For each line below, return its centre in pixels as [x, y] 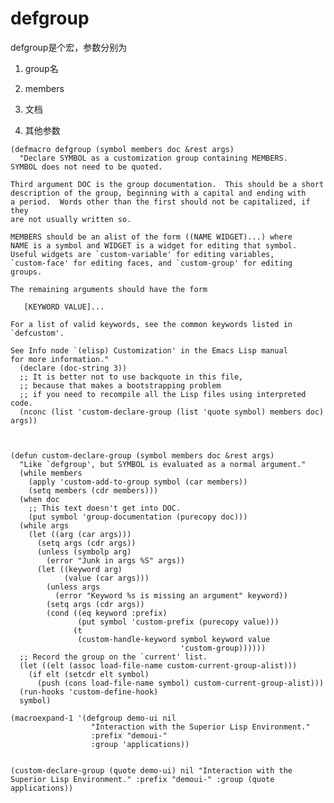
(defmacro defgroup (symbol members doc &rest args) [122, 149]
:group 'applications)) [140, 744]
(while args [44, 525]
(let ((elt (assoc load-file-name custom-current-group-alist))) [158, 665]
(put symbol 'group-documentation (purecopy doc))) [138, 517]
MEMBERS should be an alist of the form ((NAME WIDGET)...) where [151, 237]
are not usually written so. [71, 219]
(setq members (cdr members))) [93, 490]
